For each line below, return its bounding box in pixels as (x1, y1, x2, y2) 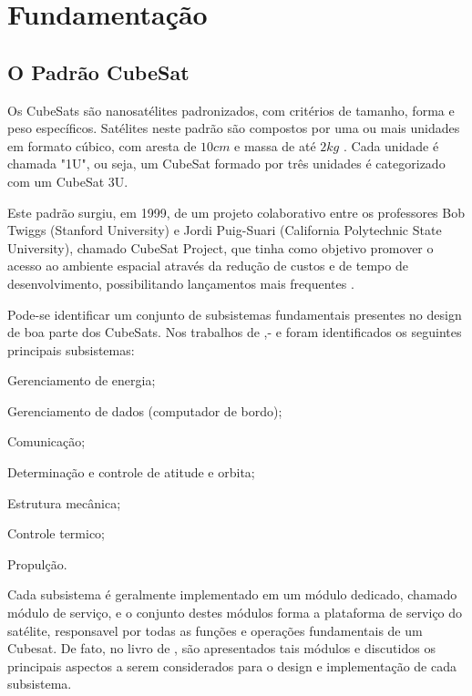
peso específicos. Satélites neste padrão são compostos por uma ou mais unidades (7, 118, 460, 138)
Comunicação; (7, 432, 86, 451)
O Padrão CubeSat (7, 57, 190, 86)
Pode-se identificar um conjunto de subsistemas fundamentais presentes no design (7, 304, 462, 323)
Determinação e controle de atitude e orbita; (7, 463, 255, 482)
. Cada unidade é (343, 136, 439, 155)
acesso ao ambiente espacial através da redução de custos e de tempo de (7, 256, 408, 275)
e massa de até (234, 136, 316, 155)
